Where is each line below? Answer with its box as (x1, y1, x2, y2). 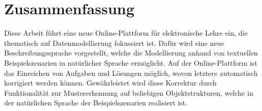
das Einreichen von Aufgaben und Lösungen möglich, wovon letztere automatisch (4, 67, 258, 78)
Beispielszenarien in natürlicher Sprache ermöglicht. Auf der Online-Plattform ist (4, 57, 257, 68)
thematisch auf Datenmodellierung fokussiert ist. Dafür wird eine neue (4, 37, 224, 48)
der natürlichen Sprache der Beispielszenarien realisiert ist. (4, 97, 187, 108)
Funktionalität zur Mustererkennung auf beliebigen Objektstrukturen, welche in (4, 87, 253, 98)
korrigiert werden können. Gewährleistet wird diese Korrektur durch (4, 77, 217, 88)
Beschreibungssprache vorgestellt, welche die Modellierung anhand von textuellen (4, 47, 258, 58)
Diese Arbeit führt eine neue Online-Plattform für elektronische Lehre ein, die (4, 27, 248, 38)
